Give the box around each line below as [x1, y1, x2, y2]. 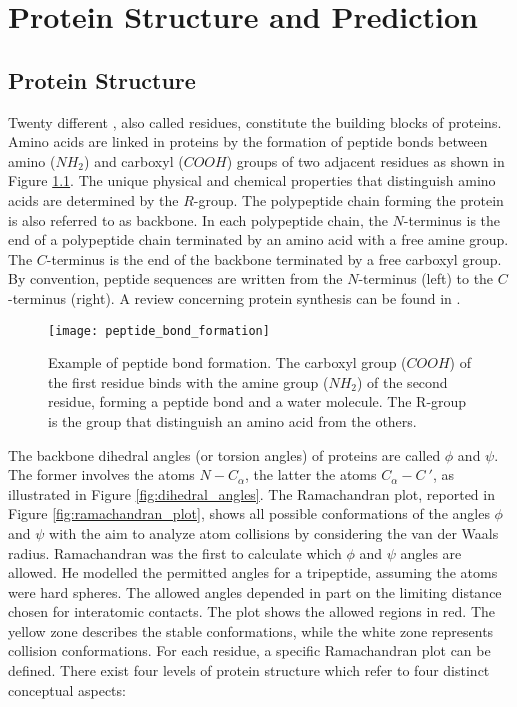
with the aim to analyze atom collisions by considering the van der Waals [49, 522, 499, 543]
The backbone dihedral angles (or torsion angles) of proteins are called [8, 444, 441, 465]
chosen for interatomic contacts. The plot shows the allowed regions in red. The [8, 601, 495, 622]
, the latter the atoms [245, 464, 377, 485]
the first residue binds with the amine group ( [48, 371, 329, 392]
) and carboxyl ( [84, 150, 184, 171]
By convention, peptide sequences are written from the [8, 268, 343, 289]
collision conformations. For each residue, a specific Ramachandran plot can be [8, 640, 491, 661]
